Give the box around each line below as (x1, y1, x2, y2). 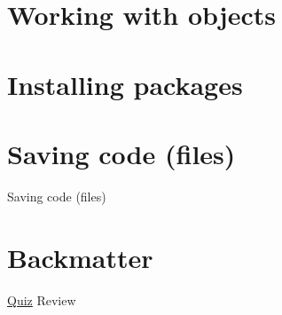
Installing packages (7, 66, 243, 102)
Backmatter (7, 239, 153, 275)
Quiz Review (7, 290, 76, 309)
